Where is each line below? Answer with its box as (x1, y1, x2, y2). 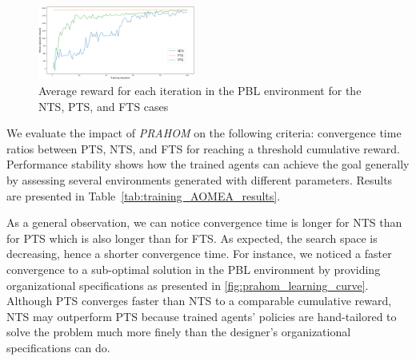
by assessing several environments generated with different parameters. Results (6, 171, 393, 188)
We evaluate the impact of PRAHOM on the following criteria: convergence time (6, 125, 402, 141)
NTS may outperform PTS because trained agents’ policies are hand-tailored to (6, 307, 397, 324)
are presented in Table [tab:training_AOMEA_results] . (6, 187, 281, 204)
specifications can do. (6, 339, 110, 355)
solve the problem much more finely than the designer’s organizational (6, 323, 351, 340)
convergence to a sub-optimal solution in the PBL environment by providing (6, 260, 381, 277)
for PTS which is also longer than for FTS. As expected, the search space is (6, 229, 378, 246)
